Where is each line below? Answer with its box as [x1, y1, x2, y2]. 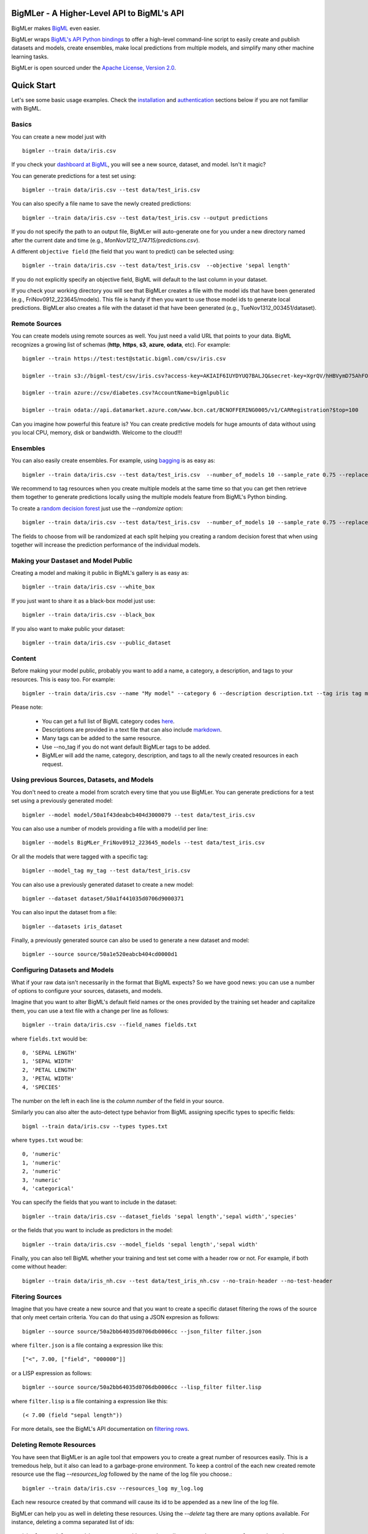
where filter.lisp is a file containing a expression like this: [11, 1397, 168, 1405]
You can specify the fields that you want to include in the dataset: [11, 1198, 177, 1206]
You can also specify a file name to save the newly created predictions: [11, 200, 191, 207]
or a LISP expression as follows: [11, 1369, 92, 1377]
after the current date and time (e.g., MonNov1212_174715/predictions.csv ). [11, 236, 201, 244]
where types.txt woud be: [11, 1136, 83, 1144]
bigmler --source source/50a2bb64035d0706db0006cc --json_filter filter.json [22, 1328, 262, 1335]
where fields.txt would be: [11, 1035, 88, 1043]
